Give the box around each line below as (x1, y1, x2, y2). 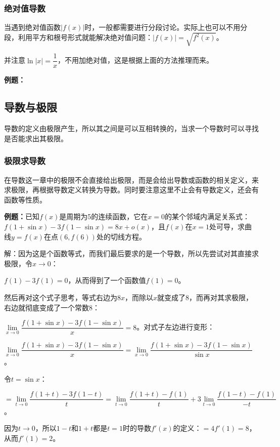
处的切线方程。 (96, 231, 146, 241)
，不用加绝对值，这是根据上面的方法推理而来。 (57, 55, 213, 65)
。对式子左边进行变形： (136, 321, 215, 332)
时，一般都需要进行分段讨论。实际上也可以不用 (84, 22, 241, 32)
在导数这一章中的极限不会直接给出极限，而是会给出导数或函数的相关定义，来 (4, 174, 259, 185)
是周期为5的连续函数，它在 (59, 211, 148, 222)
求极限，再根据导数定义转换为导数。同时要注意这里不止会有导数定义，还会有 (4, 184, 259, 195)
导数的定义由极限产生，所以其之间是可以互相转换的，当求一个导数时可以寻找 (4, 123, 259, 134)
